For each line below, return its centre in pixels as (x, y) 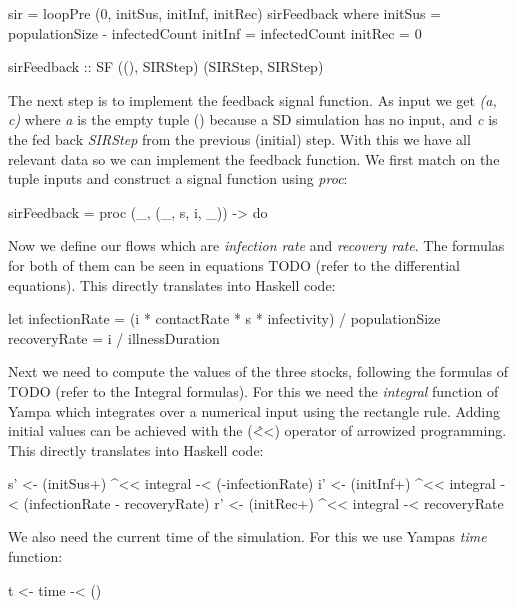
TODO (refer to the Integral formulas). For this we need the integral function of (253, 390)
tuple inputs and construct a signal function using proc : (178, 178)
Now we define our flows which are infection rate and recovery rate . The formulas (256, 245)
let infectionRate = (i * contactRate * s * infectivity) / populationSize (224, 318)
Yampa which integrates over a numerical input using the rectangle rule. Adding (254, 410)
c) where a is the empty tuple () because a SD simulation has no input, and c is (253, 119)
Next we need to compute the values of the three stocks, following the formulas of (258, 371)
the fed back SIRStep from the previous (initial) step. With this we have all (239, 138)
